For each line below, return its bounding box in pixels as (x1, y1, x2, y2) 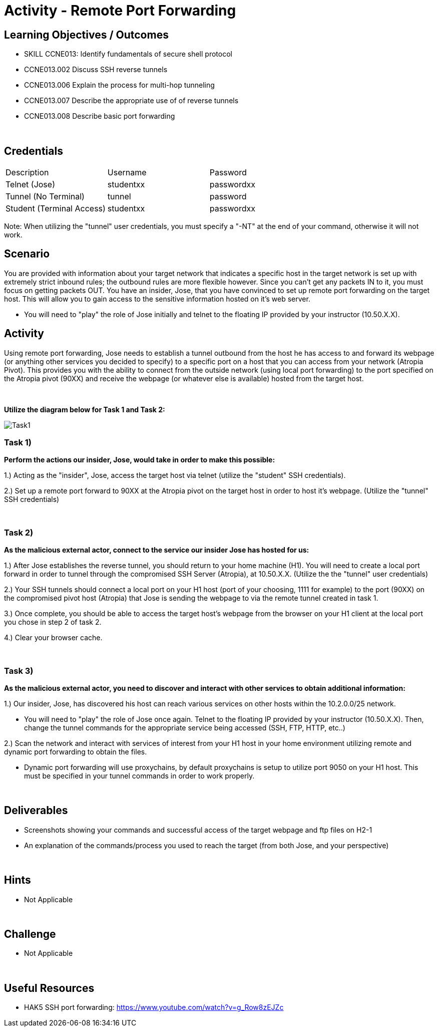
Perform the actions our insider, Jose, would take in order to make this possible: (4, 455, 275, 464)
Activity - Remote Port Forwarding (4, 2, 236, 19)
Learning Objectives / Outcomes (4, 28, 169, 41)
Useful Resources (4, 981, 95, 994)
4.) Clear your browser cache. (4, 633, 103, 642)
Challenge (4, 928, 56, 941)
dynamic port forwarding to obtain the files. (4, 747, 147, 756)
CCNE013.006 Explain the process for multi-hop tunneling (24, 81, 215, 90)
